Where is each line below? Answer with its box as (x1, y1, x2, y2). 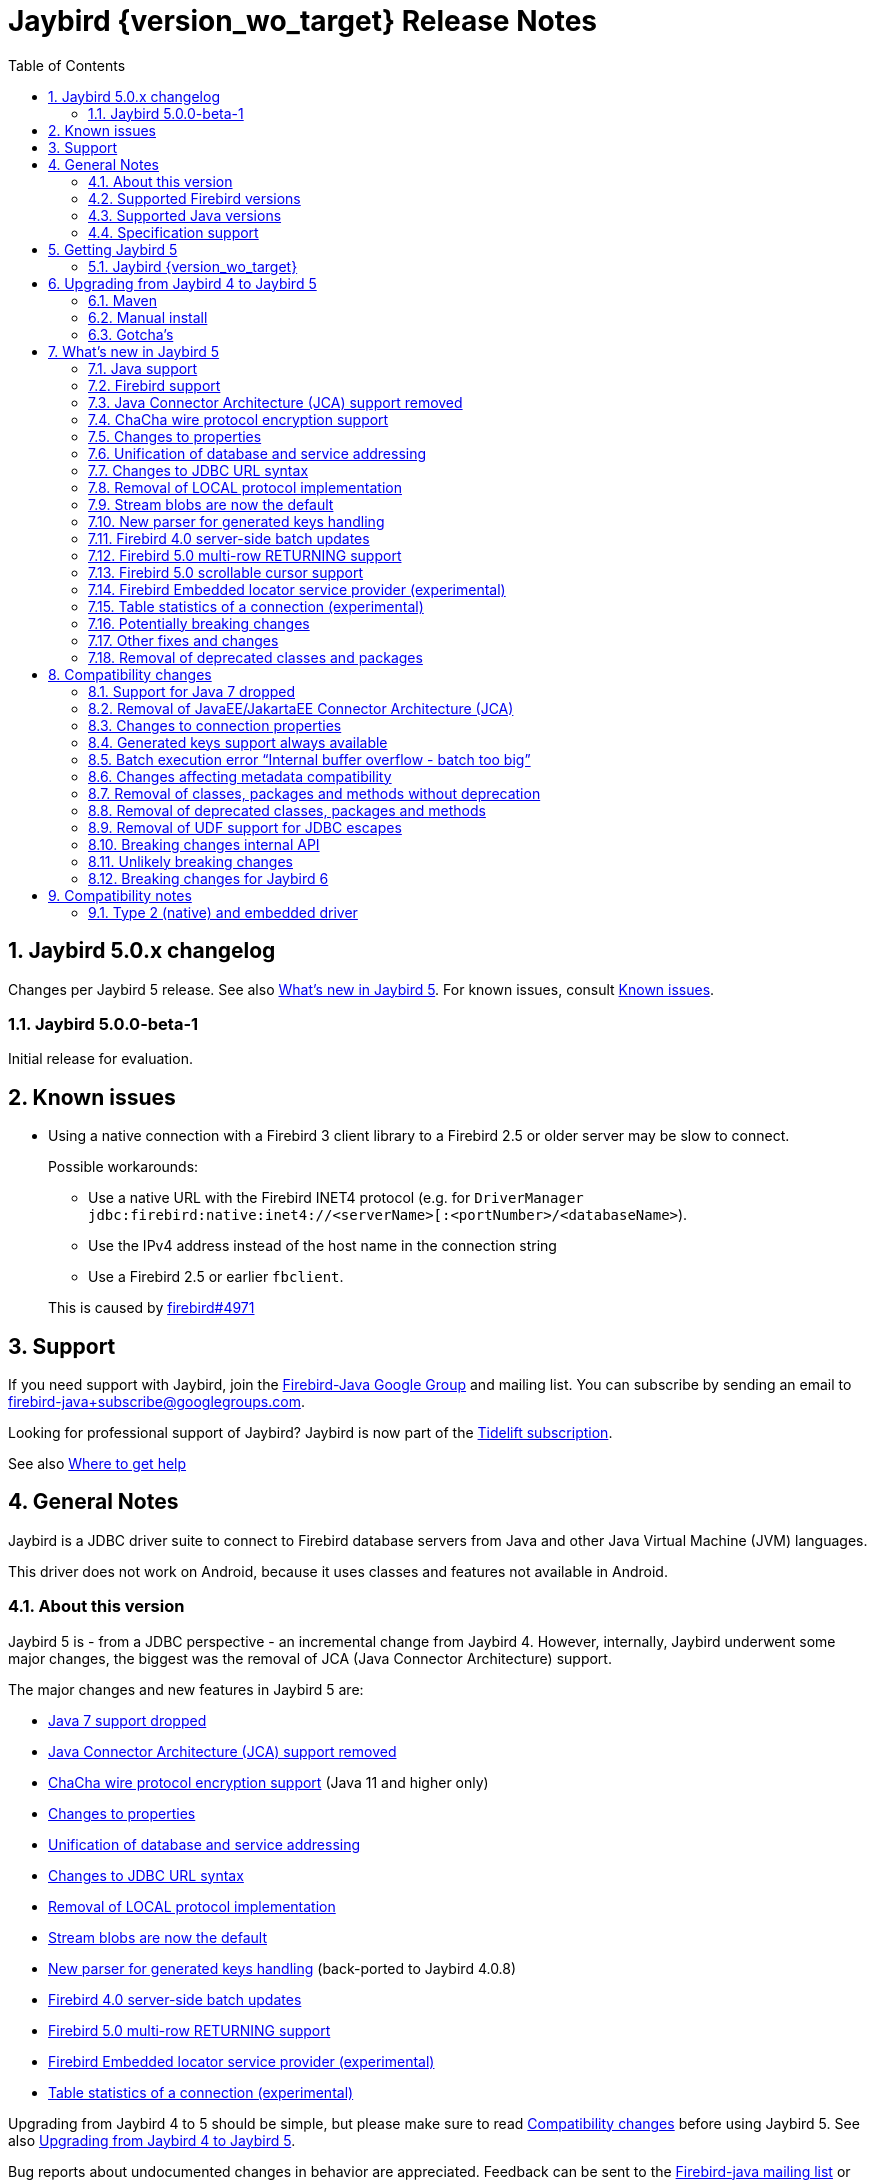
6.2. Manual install (88, 308, 208, 326)
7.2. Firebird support (88, 376, 221, 394)
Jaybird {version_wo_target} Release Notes (8, 4, 598, 38)
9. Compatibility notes (48, 886, 192, 904)
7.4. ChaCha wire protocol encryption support (88, 410, 389, 428)
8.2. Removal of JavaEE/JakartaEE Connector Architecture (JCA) (88, 699, 514, 717)
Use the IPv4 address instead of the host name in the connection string (88, 1237, 557, 1255)
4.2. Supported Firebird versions (88, 189, 301, 207)
